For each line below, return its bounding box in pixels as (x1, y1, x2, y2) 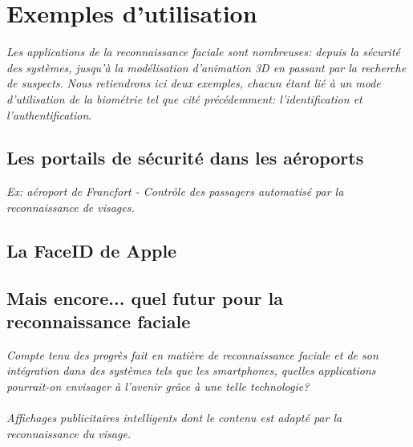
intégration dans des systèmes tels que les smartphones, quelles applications (6, 362, 376, 379)
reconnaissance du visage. (6, 425, 132, 441)
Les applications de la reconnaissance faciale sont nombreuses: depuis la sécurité (6, 43, 400, 60)
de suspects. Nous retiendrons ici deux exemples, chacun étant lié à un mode (6, 75, 381, 91)
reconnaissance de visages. (6, 198, 135, 215)
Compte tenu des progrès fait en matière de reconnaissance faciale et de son (6, 346, 379, 363)
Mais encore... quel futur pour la (6, 285, 283, 310)
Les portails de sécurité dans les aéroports (6, 145, 364, 170)
